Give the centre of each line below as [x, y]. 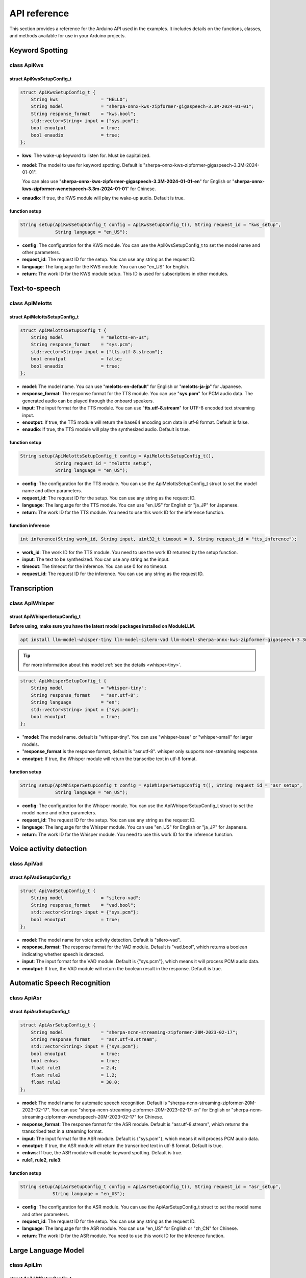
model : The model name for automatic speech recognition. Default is [95, 1103]
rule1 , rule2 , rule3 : [42, 1160]
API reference [39, 13]
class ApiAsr [25, 998]
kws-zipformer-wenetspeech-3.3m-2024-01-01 [75, 189]
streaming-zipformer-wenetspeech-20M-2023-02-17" [79, 1117]
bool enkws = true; [75, 1061]
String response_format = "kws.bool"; [83, 113]
